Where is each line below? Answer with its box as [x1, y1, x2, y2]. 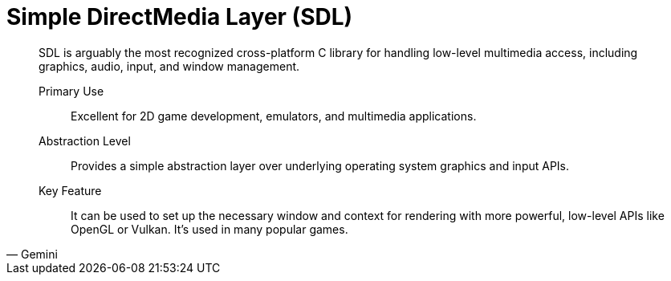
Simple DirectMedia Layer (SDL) [6, 3, 353, 31]
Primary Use [39, 83, 104, 98]
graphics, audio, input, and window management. [39, 59, 300, 73]
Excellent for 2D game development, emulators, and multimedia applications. [71, 108, 477, 123]
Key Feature [39, 183, 102, 198]
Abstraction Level [39, 133, 131, 148]
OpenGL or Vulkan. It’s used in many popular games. [71, 222, 348, 236]
